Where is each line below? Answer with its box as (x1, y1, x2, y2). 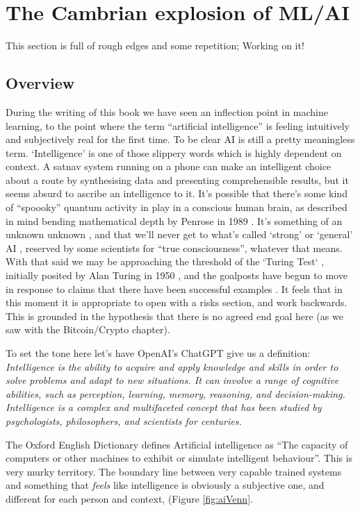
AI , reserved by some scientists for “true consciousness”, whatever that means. (6, 240, 343, 255)
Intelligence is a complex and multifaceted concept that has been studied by (6, 400, 322, 414)
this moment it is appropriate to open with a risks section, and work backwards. (6, 295, 347, 310)
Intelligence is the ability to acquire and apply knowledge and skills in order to (6, 359, 338, 374)
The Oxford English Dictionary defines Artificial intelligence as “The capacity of (6, 437, 348, 451)
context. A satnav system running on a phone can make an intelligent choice (6, 159, 332, 174)
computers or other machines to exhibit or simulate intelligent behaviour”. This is (6, 451, 353, 465)
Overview (6, 72, 75, 94)
